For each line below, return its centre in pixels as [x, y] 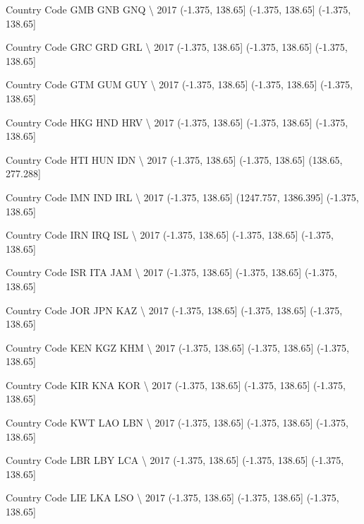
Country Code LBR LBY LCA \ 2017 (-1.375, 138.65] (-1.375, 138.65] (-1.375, [175, 460]
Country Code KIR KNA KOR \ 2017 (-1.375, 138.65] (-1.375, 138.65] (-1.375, [176, 385]
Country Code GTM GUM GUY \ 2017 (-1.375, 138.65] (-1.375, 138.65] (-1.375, [179, 84]
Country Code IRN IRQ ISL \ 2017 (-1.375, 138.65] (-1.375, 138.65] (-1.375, [170, 235]
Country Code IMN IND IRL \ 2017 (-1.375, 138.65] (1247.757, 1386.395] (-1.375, [182, 197]
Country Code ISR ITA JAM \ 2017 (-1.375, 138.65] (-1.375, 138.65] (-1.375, [171, 272]
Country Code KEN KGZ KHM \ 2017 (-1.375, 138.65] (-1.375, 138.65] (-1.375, [177, 347]
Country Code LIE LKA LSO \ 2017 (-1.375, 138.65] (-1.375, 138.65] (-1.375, [172, 498]
